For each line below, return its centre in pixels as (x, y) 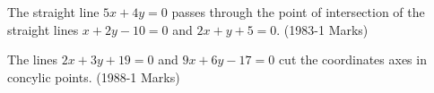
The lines (33, 59)
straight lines (43, 29)
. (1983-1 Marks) (322, 29)
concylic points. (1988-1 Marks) (94, 76)
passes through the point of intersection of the (298, 12)
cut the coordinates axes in (352, 59)
